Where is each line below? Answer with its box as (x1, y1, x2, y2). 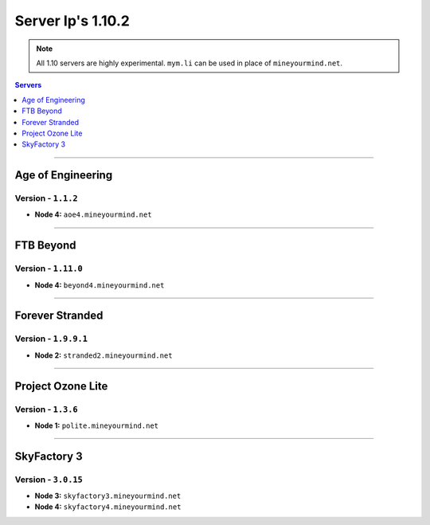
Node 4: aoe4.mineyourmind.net (34, 210, 152, 219)
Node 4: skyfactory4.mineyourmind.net (34, 502, 182, 511)
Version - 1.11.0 (14, 263, 83, 274)
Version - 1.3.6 (14, 403, 79, 414)
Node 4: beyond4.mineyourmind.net (34, 280, 165, 290)
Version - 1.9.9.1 (14, 333, 88, 344)
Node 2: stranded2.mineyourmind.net (34, 351, 173, 360)
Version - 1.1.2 (14, 193, 79, 204)
